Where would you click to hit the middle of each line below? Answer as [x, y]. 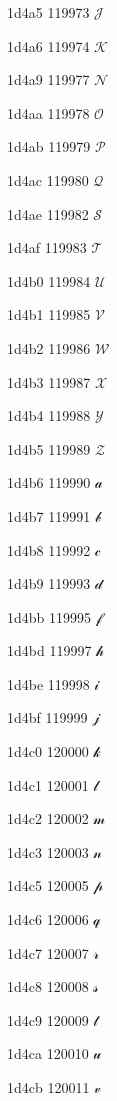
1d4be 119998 [48, 683]
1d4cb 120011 [48, 1087]
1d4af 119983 [47, 247]
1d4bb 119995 [49, 616]
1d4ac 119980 [48, 179]
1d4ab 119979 [49, 146]
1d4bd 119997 [49, 650]
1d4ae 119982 [48, 213]
